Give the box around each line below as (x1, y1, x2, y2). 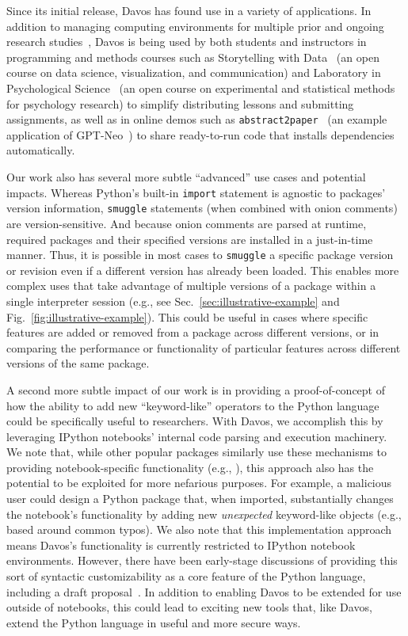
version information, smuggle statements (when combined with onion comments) (6, 200, 398, 216)
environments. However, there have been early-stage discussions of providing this (6, 552, 398, 569)
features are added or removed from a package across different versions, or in (6, 324, 379, 341)
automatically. (6, 142, 75, 158)
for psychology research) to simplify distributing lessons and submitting (6, 95, 354, 112)
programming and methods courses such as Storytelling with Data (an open (6, 48, 379, 65)
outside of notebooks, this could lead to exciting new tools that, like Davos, (6, 599, 372, 615)
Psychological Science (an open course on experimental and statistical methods (6, 79, 395, 96)
